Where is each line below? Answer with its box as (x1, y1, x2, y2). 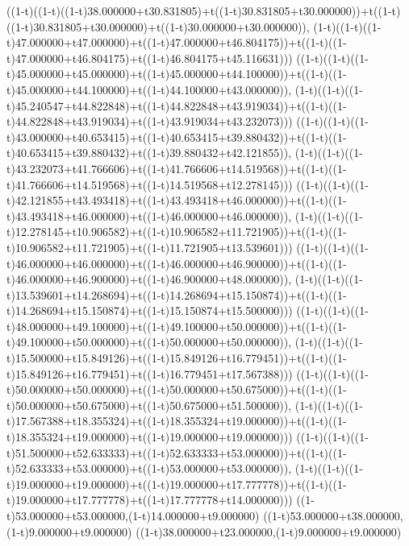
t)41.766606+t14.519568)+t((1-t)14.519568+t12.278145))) (6, 176, 293, 192)
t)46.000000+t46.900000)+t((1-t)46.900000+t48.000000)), (6, 271, 292, 287)
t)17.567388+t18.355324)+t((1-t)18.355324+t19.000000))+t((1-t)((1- (6, 412, 347, 429)
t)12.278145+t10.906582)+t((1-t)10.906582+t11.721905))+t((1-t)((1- (6, 223, 347, 240)
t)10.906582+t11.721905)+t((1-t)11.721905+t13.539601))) (6, 238, 293, 255)
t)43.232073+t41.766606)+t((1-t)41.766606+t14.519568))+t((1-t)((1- (6, 159, 347, 176)
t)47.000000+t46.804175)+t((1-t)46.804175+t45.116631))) (6, 49, 293, 66)
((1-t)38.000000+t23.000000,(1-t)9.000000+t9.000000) (136, 523, 402, 540)
